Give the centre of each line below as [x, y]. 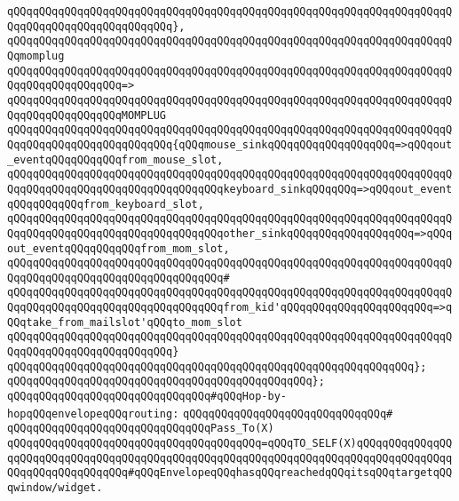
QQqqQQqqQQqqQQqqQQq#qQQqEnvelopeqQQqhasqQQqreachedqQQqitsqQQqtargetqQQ [230, 473]
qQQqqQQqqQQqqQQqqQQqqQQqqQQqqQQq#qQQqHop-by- [147, 397]
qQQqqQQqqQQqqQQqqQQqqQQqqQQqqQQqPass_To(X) [141, 429]
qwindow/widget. [55, 488]
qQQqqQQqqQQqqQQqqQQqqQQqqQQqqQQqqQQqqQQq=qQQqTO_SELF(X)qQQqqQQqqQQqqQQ [230, 444]
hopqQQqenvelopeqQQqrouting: [93, 414]
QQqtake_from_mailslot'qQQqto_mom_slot [125, 322]
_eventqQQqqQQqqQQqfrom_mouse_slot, [115, 159]
